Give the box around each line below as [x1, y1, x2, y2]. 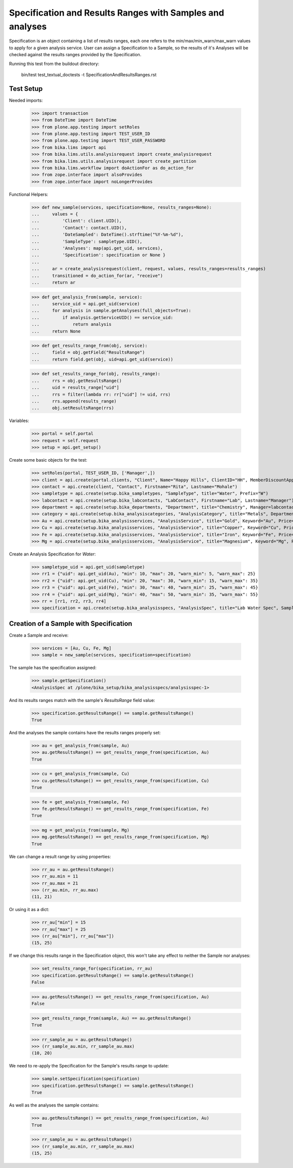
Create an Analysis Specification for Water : [9, 551, 96, 557]
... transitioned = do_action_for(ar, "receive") [31, 273, 163, 278]
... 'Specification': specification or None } [31, 252, 166, 258]
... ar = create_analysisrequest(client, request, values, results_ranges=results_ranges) [31, 266, 266, 272]
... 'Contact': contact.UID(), [31, 225, 127, 231]
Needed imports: [9, 97, 43, 103]
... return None [31, 328, 81, 334]
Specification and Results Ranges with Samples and [9, 7, 225, 18]
